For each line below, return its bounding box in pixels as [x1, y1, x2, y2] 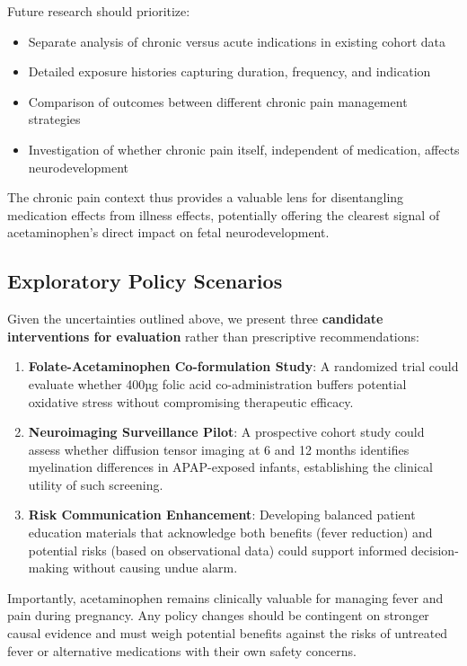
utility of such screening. [28, 475, 163, 493]
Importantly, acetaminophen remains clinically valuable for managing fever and [7, 588, 444, 607]
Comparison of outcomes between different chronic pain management [28, 92, 408, 111]
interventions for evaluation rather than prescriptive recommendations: [7, 326, 419, 345]
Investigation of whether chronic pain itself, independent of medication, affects [28, 139, 460, 158]
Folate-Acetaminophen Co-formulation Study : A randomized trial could [28, 357, 459, 376]
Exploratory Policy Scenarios [7, 267, 283, 295]
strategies [28, 110, 81, 129]
